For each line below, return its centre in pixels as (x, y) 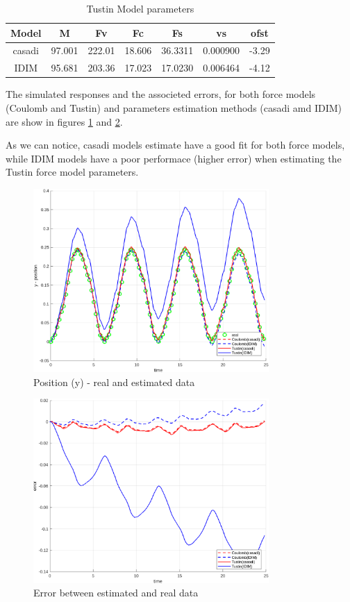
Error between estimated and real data (116, 593)
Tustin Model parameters (140, 8)
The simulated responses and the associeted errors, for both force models (161, 94)
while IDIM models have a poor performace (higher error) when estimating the (174, 158)
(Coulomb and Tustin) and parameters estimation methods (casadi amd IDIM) (174, 107)
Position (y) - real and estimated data (114, 382)
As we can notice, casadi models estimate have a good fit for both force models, (175, 145)
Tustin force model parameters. (72, 172)
